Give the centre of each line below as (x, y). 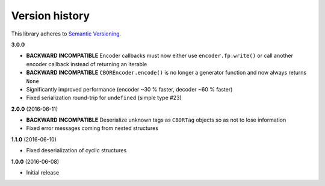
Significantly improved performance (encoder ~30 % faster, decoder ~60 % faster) (129, 89)
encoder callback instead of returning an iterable (87, 64)
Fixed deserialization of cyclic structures (76, 150)
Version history (51, 16)
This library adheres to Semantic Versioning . (66, 34)
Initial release (43, 173)
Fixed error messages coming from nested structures (92, 128)
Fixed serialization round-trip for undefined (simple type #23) (104, 98)
